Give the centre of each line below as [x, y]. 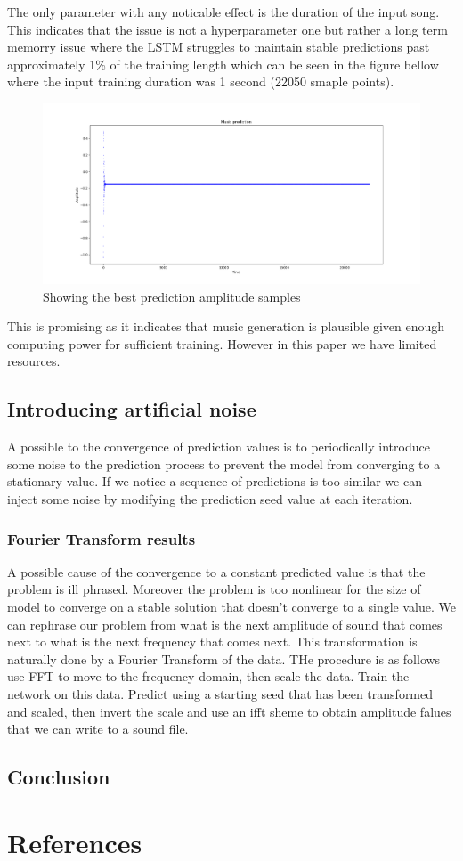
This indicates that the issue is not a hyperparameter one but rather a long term [227, 29]
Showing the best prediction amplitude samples [172, 296]
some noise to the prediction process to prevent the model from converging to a [224, 463]
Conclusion [59, 777]
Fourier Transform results [102, 538]
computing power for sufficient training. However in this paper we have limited [222, 343]
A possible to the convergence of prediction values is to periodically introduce [219, 447]
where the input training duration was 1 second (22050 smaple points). [201, 81]
